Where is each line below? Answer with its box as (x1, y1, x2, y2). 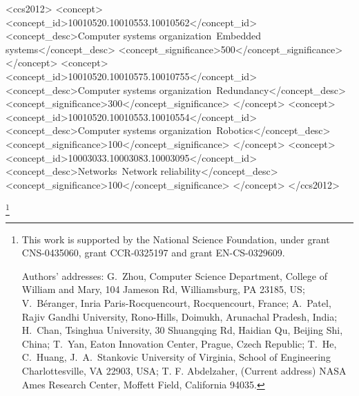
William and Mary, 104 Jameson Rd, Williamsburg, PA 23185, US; (21, 282, 305, 296)
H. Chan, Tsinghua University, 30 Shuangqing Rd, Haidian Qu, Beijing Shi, (21, 323, 343, 337)
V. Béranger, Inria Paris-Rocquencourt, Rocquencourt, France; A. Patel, (21, 296, 331, 310)
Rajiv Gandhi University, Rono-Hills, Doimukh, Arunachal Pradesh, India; (21, 309, 338, 323)
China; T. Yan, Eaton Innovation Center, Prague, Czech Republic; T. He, (21, 336, 337, 350)
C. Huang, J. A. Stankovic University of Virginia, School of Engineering (21, 350, 331, 364)
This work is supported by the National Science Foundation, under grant (21, 232, 330, 246)
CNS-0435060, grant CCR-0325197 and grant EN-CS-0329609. (21, 245, 285, 260)
